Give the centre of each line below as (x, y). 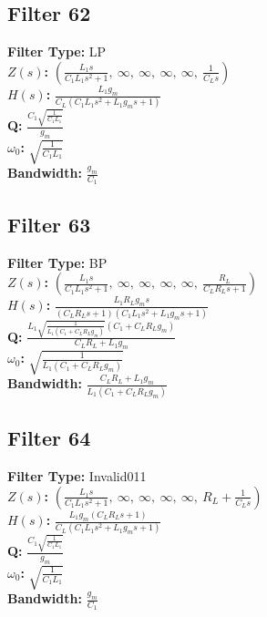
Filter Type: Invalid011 (77, 476)
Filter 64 (49, 438)
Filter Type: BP (57, 262)
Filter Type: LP (57, 51)
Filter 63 (49, 224)
